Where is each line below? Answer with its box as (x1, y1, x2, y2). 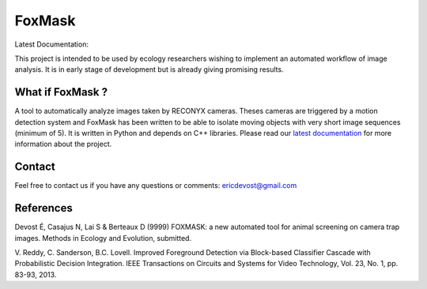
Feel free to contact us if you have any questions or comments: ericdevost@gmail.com (14, 181, 297, 190)
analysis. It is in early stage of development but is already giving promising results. (14, 65, 284, 74)
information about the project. (14, 139, 112, 149)
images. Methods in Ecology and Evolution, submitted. (14, 233, 192, 242)
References (14, 201, 73, 215)
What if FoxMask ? (14, 85, 108, 99)
